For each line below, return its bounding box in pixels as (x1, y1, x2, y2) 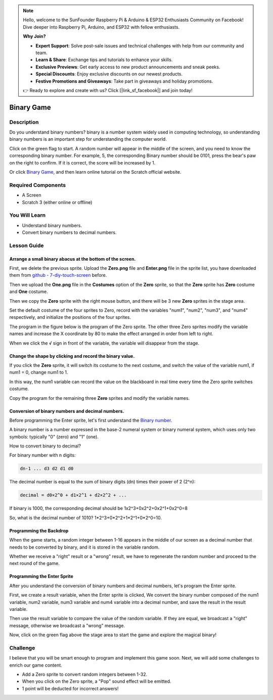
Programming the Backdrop (9, 527, 69, 533)
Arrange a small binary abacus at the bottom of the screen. (9, 256, 136, 262)
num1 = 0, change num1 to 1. (9, 369, 68, 376)
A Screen (22, 192, 41, 198)
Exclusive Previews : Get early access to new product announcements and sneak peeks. (35, 64, 220, 70)
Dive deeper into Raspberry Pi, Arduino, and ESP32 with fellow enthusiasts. (23, 24, 180, 30)
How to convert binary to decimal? (9, 443, 81, 449)
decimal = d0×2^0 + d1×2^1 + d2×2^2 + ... (20, 492, 127, 498)
